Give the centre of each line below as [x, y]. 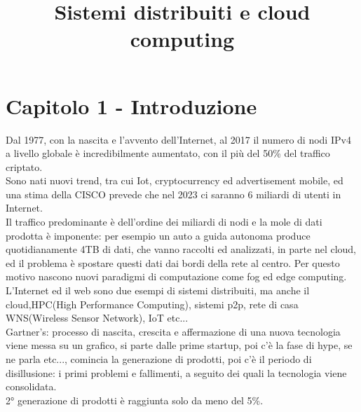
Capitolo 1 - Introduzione [131, 105]
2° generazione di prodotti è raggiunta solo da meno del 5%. [135, 400]
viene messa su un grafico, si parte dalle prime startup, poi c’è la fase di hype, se [179, 345]
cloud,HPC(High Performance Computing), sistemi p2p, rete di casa [152, 304]
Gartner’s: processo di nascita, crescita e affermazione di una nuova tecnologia [173, 331]
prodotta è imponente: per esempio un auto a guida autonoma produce [158, 235]
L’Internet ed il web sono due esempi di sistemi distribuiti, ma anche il [158, 290]
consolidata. [31, 386]
